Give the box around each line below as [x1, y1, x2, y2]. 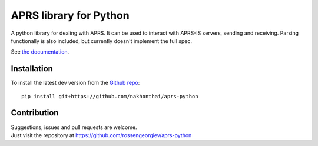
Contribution [11, 108, 59, 118]
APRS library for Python [11, 9, 130, 22]
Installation [11, 64, 53, 74]
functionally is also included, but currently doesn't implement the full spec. [11, 37, 193, 44]
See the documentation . [11, 48, 69, 55]
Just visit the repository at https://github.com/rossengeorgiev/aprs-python [11, 131, 192, 138]
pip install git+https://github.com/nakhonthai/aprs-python [21, 93, 198, 99]
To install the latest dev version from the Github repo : [11, 79, 140, 87]
